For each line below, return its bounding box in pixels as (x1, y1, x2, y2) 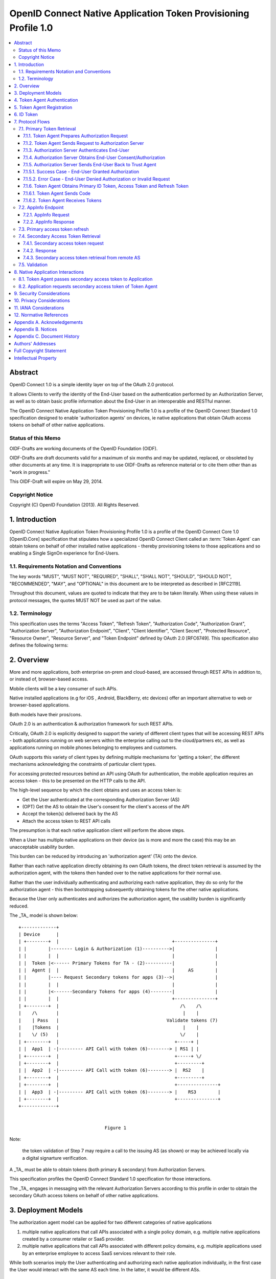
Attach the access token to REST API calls (22, 818, 111, 824)
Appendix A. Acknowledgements (14, 319, 83, 325)
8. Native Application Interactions (14, 269, 84, 275)
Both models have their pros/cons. (9, 711, 82, 717)
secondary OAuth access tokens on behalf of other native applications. (9, 1193, 159, 1199)
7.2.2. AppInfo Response (23, 219, 75, 225)
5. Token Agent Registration (14, 104, 73, 110)
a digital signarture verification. (22, 1155, 88, 1161)
